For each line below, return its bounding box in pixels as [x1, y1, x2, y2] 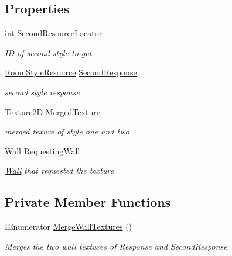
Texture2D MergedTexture [5, 105, 100, 117]
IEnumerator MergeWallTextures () [5, 220, 132, 233]
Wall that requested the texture [5, 164, 114, 177]
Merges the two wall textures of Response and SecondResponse [5, 240, 227, 252]
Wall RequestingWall [5, 144, 80, 157]
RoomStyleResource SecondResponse [5, 66, 137, 78]
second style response [5, 85, 80, 98]
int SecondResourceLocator [5, 27, 103, 39]
